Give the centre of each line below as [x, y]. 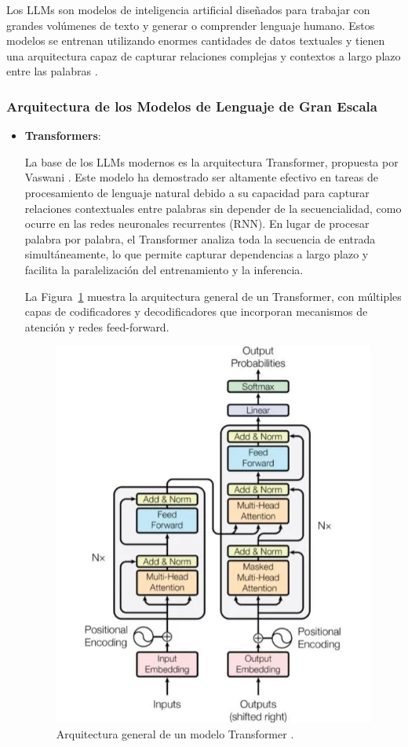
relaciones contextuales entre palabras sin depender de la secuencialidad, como [213, 208]
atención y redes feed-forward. [97, 326]
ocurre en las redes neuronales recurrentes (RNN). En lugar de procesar [197, 223]
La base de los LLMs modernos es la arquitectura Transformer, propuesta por [211, 161]
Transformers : [63, 135]
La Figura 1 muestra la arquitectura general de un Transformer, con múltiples [213, 296]
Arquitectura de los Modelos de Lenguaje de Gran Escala [192, 106]
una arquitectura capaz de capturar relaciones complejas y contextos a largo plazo [204, 55]
